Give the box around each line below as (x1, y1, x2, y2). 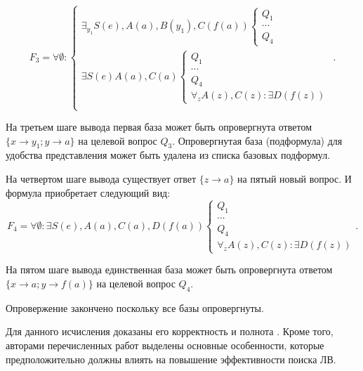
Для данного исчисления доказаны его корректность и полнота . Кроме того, (6, 324, 334, 339)
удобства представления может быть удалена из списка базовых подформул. (6, 148, 331, 162)
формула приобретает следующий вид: (6, 185, 171, 200)
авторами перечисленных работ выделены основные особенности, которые (6, 337, 324, 352)
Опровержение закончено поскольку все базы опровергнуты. (6, 300, 264, 315)
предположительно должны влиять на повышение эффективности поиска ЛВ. (6, 351, 336, 366)
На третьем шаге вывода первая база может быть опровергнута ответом (6, 119, 312, 134)
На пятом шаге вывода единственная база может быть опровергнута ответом (6, 262, 333, 277)
